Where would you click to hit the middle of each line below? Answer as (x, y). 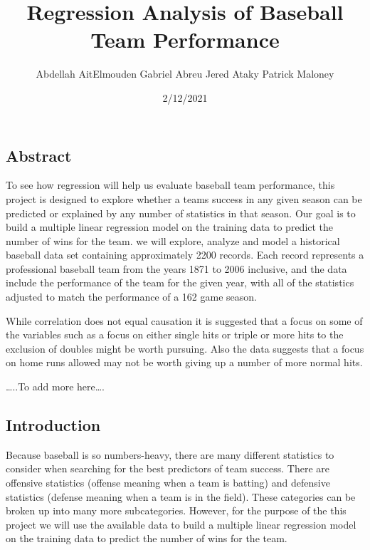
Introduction (53, 425)
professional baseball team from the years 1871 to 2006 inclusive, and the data (176, 268)
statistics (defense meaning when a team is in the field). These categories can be (181, 496)
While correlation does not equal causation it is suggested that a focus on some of (184, 320)
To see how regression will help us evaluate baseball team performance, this (170, 185)
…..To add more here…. (55, 386)
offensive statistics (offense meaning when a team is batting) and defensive (168, 483)
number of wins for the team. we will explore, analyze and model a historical (173, 240)
